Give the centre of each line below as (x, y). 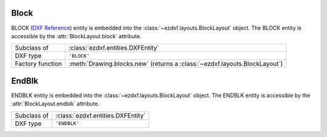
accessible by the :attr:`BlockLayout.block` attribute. (76, 36)
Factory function (38, 64)
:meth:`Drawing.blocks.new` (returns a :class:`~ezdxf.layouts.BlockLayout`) (176, 64)
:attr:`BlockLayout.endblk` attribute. (55, 104)
